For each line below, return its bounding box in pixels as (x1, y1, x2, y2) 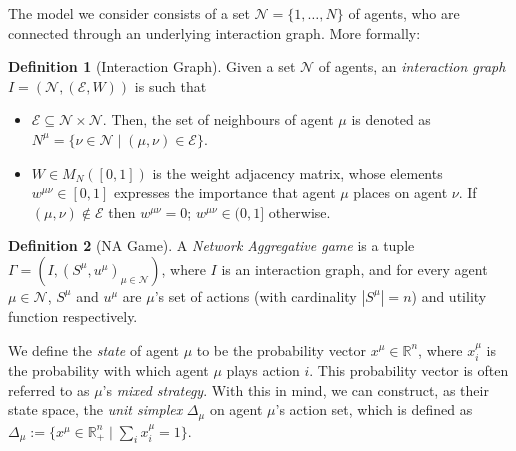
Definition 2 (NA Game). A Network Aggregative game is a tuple (8, 235, 415, 256)
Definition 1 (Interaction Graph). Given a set (8, 56, 296, 77)
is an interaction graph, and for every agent (221, 258, 488, 279)
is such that (134, 75, 207, 96)
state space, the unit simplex (8, 399, 183, 420)
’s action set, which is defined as (275, 399, 473, 420)
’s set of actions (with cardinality (154, 285, 357, 306)
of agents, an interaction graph (318, 56, 506, 77)
